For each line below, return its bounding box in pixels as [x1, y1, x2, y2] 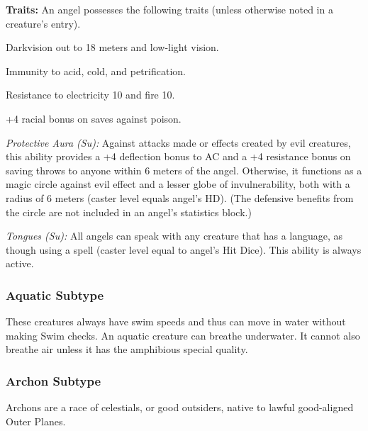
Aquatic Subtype [6, 286, 104, 303]
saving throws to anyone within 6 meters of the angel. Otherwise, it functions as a [6, 162, 362, 177]
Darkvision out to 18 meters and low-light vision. [6, 40, 219, 55]
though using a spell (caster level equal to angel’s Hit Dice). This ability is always [6, 242, 362, 257]
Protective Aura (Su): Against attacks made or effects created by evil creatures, [6, 135, 351, 150]
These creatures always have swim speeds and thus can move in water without [6, 314, 346, 329]
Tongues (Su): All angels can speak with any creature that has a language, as [6, 228, 343, 243]
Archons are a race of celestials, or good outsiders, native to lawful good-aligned [6, 400, 354, 415]
